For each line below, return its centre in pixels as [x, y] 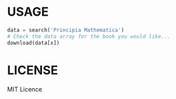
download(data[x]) [33, 43]
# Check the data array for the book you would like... [89, 36]
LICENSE [33, 70]
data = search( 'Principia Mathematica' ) [66, 30]
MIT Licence [25, 89]
